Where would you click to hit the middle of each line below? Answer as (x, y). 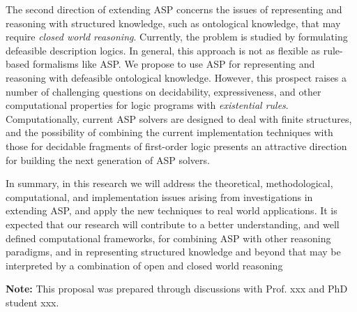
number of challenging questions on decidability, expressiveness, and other (164, 91)
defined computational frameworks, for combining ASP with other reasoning (168, 238)
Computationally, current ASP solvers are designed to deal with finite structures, (179, 118)
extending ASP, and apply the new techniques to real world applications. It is (172, 210)
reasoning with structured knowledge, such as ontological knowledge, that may (173, 23)
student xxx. (32, 302)
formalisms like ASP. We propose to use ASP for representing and (174, 64)
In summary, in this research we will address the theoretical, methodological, (169, 183)
